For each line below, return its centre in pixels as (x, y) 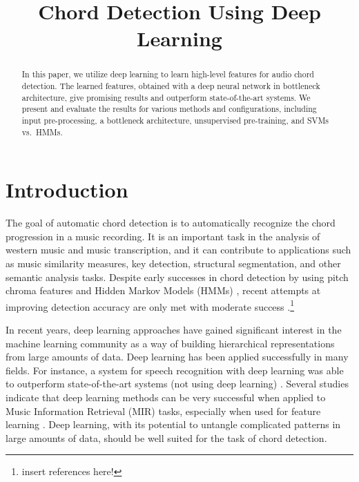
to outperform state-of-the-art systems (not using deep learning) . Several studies (177, 384)
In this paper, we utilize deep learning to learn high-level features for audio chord (168, 74)
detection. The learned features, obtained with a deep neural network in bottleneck (171, 86)
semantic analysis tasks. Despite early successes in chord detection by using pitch (177, 277)
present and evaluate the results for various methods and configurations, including (169, 109)
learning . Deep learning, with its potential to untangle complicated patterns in (173, 424)
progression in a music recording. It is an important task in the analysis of (163, 236)
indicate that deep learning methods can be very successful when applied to (166, 397)
